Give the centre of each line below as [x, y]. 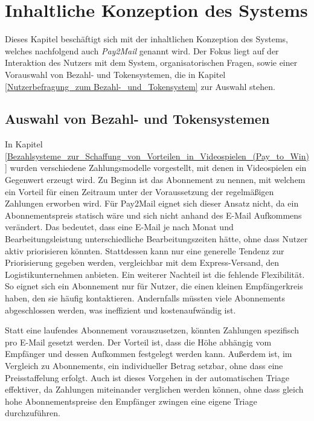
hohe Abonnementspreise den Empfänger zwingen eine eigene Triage [131, 401]
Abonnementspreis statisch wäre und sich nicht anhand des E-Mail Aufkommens [153, 215]
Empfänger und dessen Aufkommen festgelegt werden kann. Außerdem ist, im [149, 354]
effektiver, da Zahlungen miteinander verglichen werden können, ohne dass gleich [154, 389]
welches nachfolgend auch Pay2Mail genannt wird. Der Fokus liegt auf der [142, 50]
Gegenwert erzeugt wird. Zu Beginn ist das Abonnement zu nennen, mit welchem [155, 180]
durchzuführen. [33, 413]
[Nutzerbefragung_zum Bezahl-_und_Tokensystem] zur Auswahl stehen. [140, 86]
